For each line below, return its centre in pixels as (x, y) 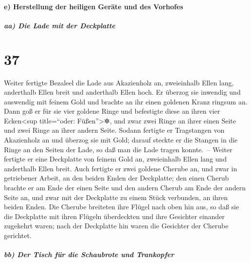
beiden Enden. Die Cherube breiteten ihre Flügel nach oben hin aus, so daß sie (122, 207)
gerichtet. (18, 235)
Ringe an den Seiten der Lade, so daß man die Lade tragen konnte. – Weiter (118, 149)
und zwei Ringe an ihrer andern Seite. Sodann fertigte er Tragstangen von (114, 130)
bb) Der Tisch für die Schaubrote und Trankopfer (89, 254)
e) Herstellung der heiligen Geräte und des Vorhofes (94, 6)
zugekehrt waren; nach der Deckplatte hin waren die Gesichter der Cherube (116, 226)
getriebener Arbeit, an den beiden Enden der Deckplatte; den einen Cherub (117, 178)
